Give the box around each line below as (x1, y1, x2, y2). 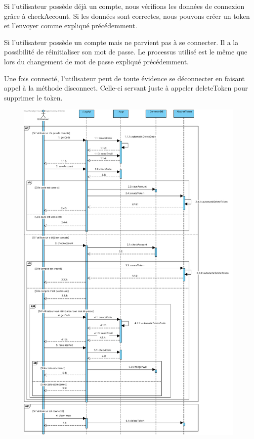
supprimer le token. (4, 92, 63, 102)
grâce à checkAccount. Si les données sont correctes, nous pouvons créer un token (4, 10, 250, 21)
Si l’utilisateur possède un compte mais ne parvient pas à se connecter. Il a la (4, 37, 239, 47)
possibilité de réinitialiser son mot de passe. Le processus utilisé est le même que (4, 47, 248, 57)
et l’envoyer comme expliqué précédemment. (4, 20, 137, 31)
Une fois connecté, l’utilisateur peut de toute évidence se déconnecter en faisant (4, 73, 245, 83)
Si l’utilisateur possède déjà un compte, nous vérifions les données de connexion (4, 1, 245, 11)
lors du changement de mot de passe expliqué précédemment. (4, 56, 189, 66)
